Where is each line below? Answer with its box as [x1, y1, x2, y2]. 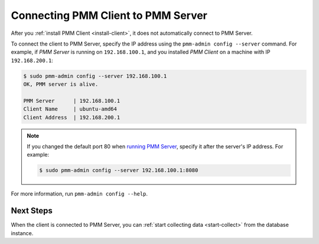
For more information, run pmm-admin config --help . [11, 190, 148, 197]
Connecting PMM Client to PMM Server [11, 9, 208, 22]
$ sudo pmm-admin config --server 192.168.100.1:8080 [39, 167, 198, 174]
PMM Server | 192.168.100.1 [23, 97, 121, 104]
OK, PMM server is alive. [23, 81, 99, 88]
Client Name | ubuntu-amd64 [23, 106, 118, 112]
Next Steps [11, 206, 53, 216]
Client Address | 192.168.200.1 [23, 114, 121, 121]
